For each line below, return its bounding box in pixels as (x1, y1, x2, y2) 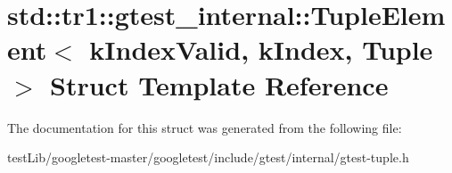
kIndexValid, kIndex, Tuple (89, 31, 433, 68)
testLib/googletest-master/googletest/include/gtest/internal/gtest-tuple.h (7, 148, 409, 167)
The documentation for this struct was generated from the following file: (7, 118, 402, 136)
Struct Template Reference (50, 66, 389, 103)
